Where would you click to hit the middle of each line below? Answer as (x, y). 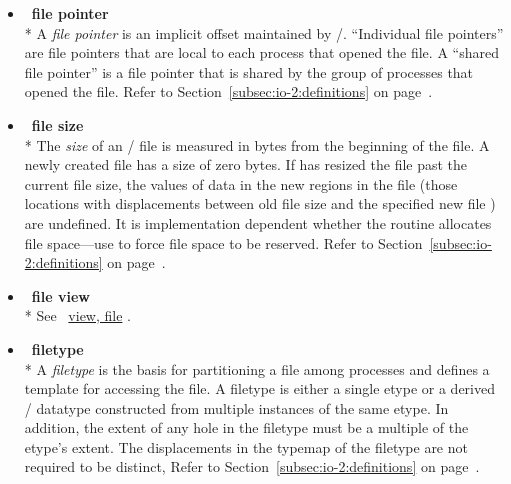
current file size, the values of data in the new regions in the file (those (241, 183)
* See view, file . (77, 315)
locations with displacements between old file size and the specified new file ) (260, 203)
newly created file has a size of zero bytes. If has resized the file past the (246, 164)
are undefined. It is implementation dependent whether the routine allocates (258, 222)
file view (60, 295)
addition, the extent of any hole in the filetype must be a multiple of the (246, 427)
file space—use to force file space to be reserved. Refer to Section (223, 242)
